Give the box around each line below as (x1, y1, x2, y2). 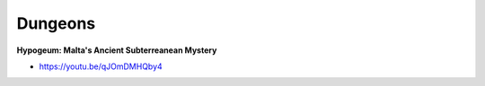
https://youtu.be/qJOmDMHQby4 (39, 61, 163, 72)
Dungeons (16, 13, 96, 33)
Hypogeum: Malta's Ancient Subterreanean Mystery (16, 45, 217, 56)
